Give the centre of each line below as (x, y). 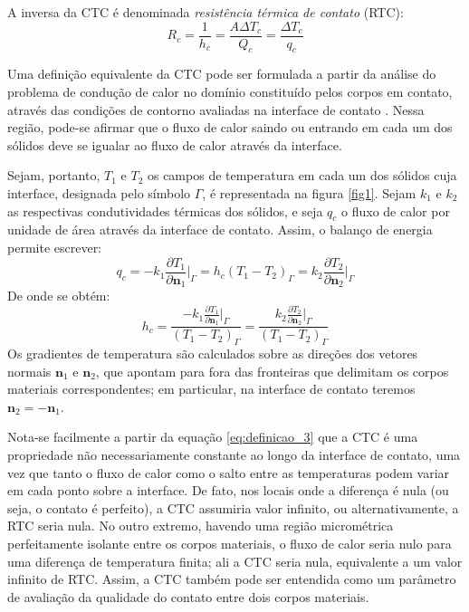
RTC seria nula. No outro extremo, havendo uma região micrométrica (201, 526)
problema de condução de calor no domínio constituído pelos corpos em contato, (230, 92)
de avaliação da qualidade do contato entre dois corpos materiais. (188, 596)
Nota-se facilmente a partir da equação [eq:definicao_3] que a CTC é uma (213, 437)
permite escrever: (55, 247)
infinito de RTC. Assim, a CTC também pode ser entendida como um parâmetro (232, 579)
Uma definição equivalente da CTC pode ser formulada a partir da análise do (222, 74)
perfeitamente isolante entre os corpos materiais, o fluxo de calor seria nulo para (230, 543)
